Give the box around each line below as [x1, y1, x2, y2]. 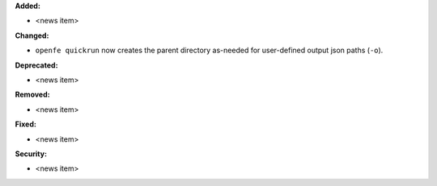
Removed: [15, 89, 50, 100]
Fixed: [15, 119, 36, 129]
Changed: [15, 31, 49, 40]
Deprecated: [15, 60, 58, 70]
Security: [15, 149, 48, 159]
